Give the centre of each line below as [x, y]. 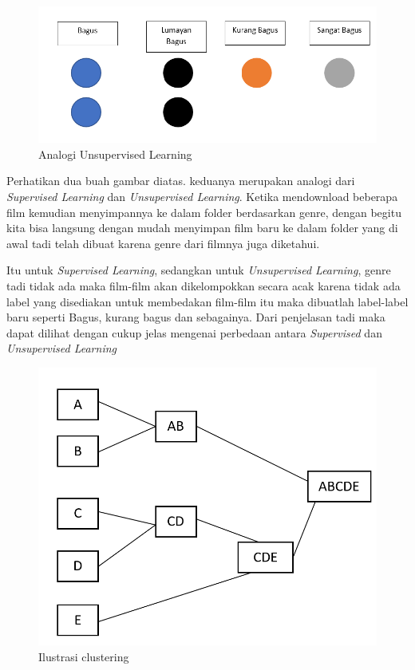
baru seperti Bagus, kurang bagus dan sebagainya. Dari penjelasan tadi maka [196, 317]
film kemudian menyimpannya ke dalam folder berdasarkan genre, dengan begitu [204, 212]
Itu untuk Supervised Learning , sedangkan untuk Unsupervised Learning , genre [199, 270]
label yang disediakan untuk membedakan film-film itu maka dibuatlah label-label [207, 301]
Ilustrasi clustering [84, 656]
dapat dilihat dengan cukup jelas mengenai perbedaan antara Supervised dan [194, 332]
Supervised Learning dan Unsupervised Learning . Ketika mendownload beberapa [202, 196]
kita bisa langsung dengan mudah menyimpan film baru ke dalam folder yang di [202, 228]
